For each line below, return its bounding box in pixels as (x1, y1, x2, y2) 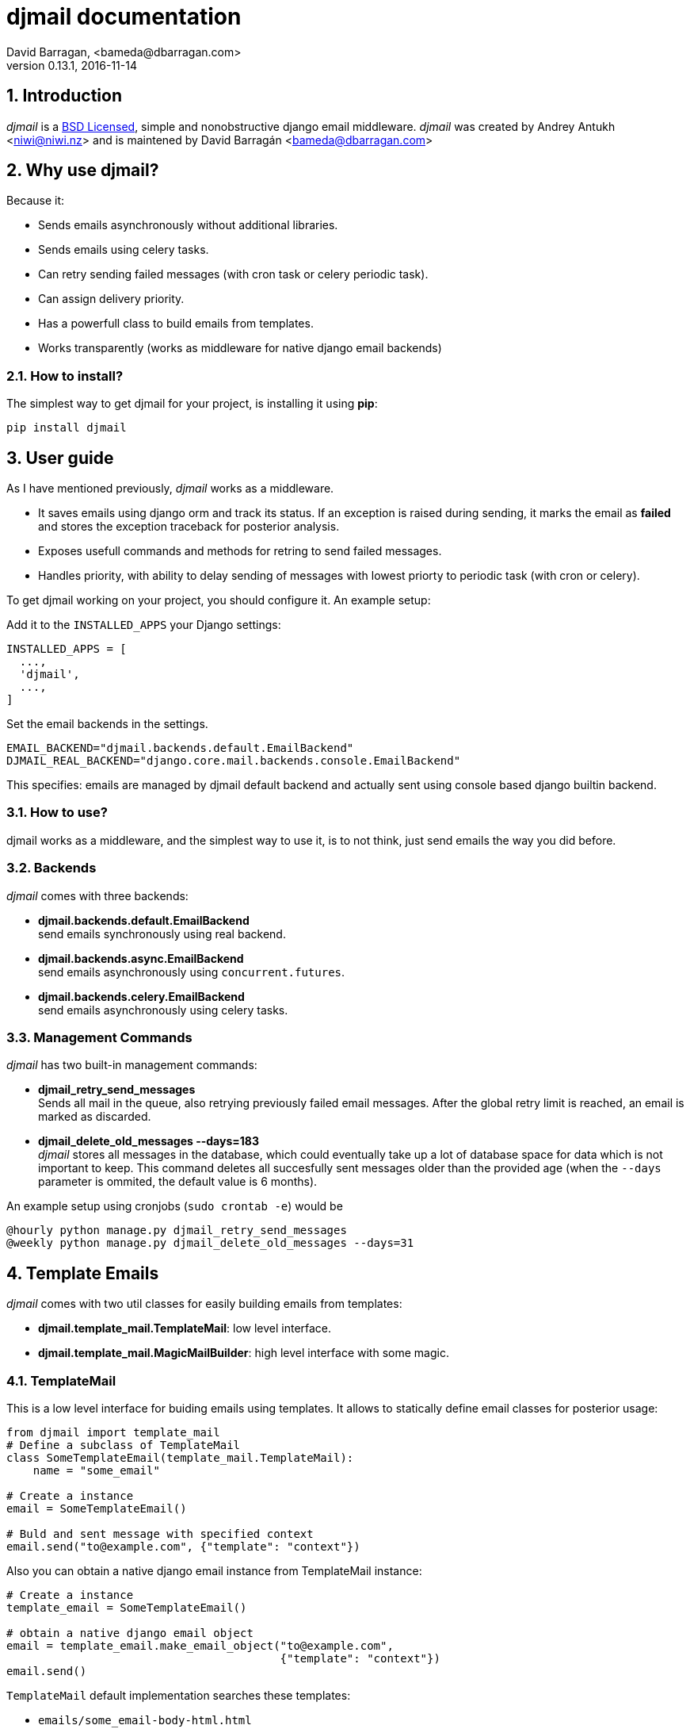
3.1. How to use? (6, 804, 108, 821)
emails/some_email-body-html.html (38, 1713, 252, 1727)
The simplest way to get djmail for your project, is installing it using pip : (6, 397, 378, 411)
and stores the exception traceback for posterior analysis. (38, 519, 340, 534)
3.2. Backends (6, 860, 97, 876)
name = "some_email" (32, 1463, 160, 1477)
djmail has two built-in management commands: (6, 1058, 257, 1072)
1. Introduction (6, 86, 122, 106)
